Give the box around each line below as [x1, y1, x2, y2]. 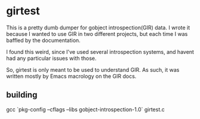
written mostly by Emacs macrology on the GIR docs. [6, 72, 137, 80]
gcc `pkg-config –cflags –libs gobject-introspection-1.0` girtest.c [6, 106, 165, 113]
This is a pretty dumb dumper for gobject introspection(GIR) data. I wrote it [6, 24, 190, 31]
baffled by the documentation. [6, 36, 81, 44]
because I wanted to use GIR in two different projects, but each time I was [6, 30, 188, 37]
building [6, 90, 38, 100]
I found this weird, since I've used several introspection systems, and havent [6, 48, 194, 55]
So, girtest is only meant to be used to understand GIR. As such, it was [6, 66, 180, 73]
